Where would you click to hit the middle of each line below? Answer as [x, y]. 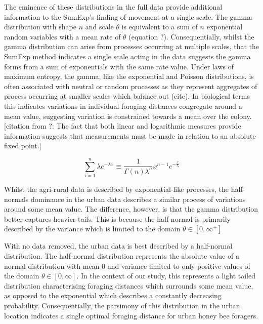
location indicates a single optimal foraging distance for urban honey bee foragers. [131, 315]
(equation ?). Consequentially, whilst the [191, 36]
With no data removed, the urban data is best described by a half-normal [118, 246]
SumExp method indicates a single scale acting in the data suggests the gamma [127, 56]
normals [16, 199]
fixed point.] [23, 146]
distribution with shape [40, 27]
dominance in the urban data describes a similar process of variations [138, 199]
